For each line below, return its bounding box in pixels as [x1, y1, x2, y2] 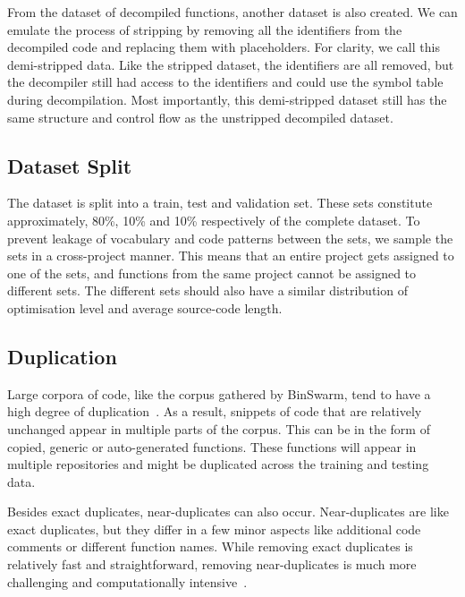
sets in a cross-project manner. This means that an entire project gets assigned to [7, 246, 454, 265]
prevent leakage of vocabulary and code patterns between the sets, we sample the [7, 228, 453, 247]
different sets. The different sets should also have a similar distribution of [7, 281, 408, 300]
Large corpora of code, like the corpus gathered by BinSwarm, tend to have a [7, 384, 431, 403]
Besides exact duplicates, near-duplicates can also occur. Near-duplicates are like [7, 502, 449, 521]
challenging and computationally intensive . [7, 572, 248, 591]
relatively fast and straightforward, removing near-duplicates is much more [7, 555, 417, 574]
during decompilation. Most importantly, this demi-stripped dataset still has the [7, 90, 447, 108]
